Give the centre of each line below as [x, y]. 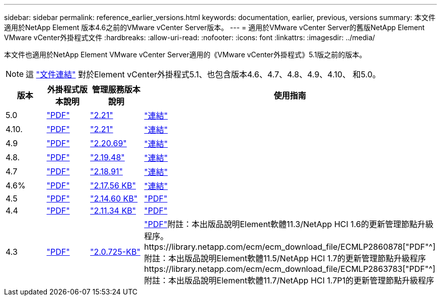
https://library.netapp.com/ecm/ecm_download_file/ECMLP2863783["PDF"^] [290, 269]
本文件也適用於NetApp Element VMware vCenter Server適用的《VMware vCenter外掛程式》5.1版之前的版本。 [185, 55]
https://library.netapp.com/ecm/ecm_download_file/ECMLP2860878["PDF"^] [290, 247]
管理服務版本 [116, 89]
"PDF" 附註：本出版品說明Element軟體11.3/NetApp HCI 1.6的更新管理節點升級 [289, 224]
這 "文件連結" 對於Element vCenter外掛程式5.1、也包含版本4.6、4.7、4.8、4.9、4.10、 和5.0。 [203, 74]
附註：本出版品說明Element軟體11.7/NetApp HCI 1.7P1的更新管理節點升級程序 [289, 280]
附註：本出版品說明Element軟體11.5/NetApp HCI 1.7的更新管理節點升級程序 [285, 258]
